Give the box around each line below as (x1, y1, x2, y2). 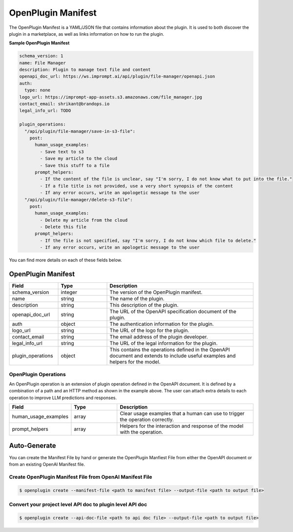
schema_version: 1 (19, 53, 63, 59)
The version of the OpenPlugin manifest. (109, 289, 203, 296)
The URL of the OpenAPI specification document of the (109, 308, 236, 315)
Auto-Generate (9, 442, 56, 450)
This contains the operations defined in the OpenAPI (109, 346, 230, 353)
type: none (24, 87, 51, 93)
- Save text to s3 (40, 149, 84, 154)
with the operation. (120, 429, 164, 436)
